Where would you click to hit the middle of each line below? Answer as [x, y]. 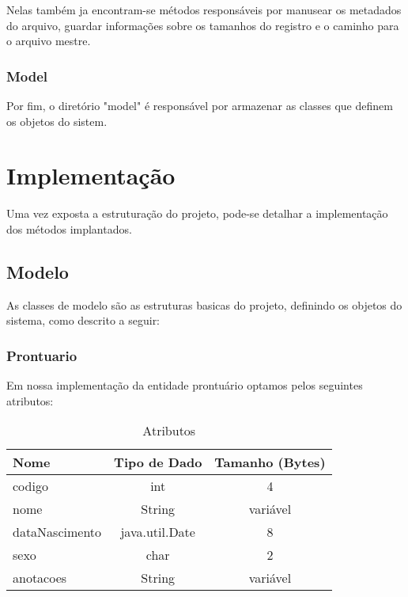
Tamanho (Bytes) [270, 462]
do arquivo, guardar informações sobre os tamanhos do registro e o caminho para [203, 25]
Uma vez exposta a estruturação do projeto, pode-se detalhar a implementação [197, 213]
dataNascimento [57, 532]
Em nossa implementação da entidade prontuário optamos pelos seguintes [185, 385]
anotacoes [40, 578]
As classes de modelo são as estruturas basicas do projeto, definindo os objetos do [204, 304]
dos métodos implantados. [69, 228]
